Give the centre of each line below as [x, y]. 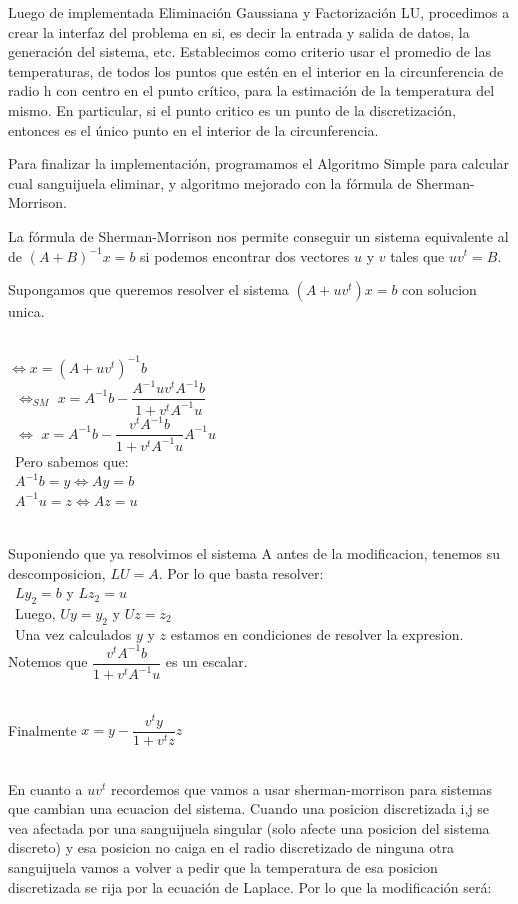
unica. [26, 311]
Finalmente [42, 729]
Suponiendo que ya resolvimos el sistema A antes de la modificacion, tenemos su [254, 553]
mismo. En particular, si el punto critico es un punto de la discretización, [232, 109]
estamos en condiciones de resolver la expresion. [317, 633]
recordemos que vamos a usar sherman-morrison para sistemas [301, 788]
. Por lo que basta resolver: [241, 572]
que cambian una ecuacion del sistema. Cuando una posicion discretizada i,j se [249, 808]
